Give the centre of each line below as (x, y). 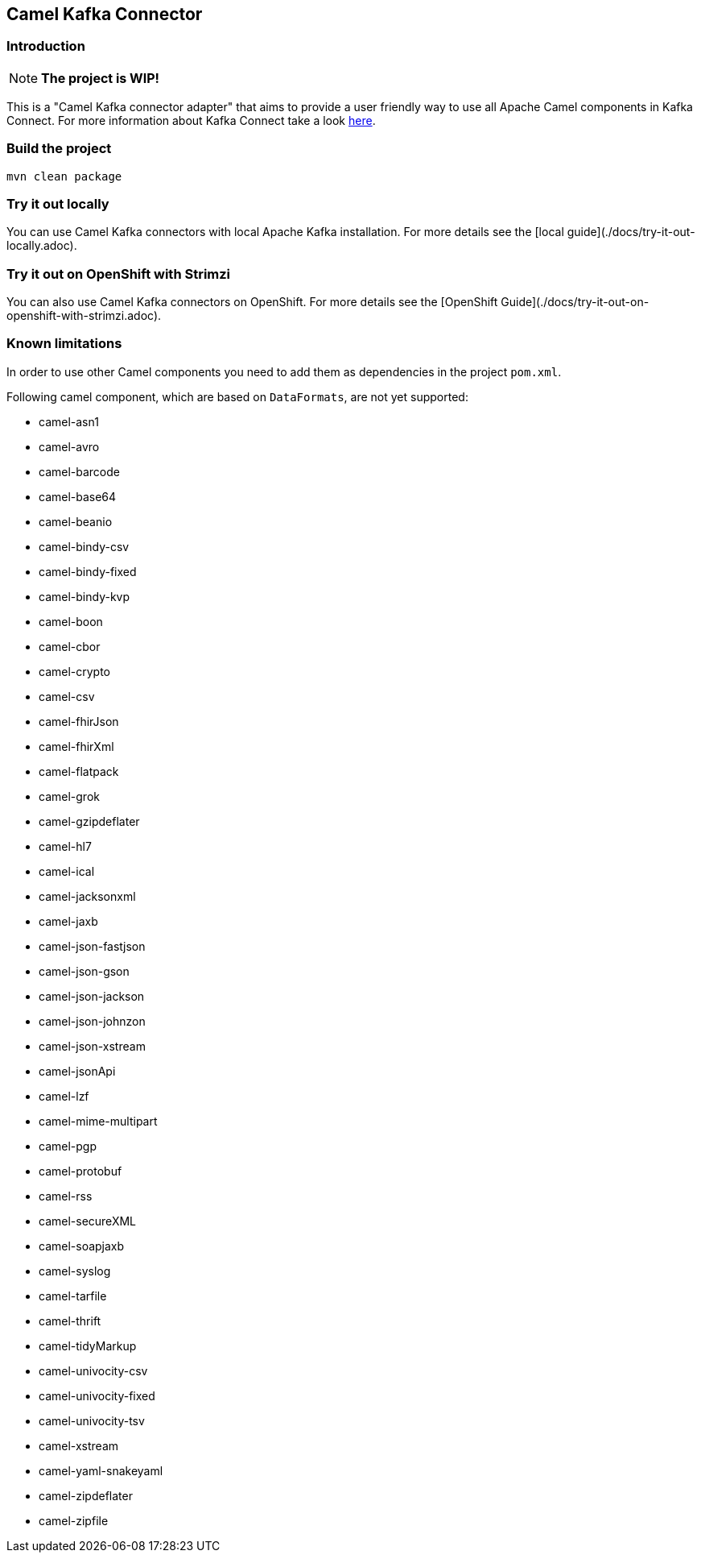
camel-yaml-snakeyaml (101, 1470)
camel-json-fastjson (92, 946)
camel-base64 (78, 496)
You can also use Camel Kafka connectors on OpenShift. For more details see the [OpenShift (252, 302)
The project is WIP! (100, 78)
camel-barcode (79, 471)
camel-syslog (75, 1271)
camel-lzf (64, 1096)
